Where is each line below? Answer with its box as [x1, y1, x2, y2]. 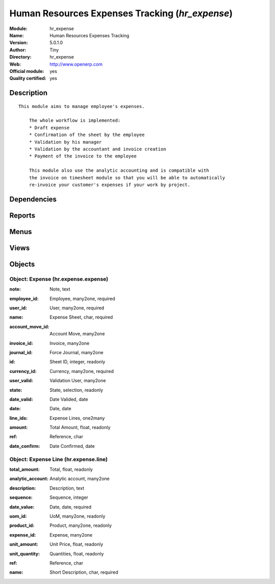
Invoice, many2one [49, 340, 90, 346]
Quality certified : [9, 75, 47, 82]
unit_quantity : [9, 550, 40, 556]
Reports [9, 211, 36, 220]
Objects [9, 260, 35, 269]
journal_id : [9, 349, 33, 355]
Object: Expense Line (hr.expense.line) [9, 456, 108, 463]
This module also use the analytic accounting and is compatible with [29, 168, 209, 173]
